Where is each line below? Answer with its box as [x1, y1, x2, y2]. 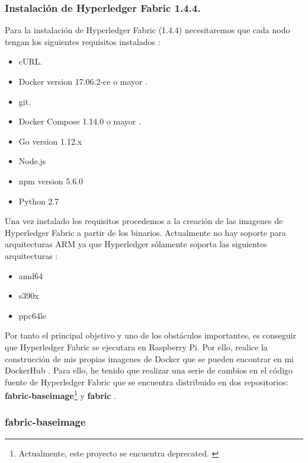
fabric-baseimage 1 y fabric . [5, 388, 117, 401]
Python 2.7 [18, 194, 59, 207]
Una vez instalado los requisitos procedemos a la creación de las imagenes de [5, 215, 283, 227]
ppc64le [18, 309, 47, 321]
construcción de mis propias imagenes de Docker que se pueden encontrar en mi [5, 352, 294, 365]
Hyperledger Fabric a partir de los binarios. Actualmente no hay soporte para [5, 226, 286, 238]
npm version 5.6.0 [18, 174, 84, 187]
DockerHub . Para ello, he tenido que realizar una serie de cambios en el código [5, 364, 293, 376]
